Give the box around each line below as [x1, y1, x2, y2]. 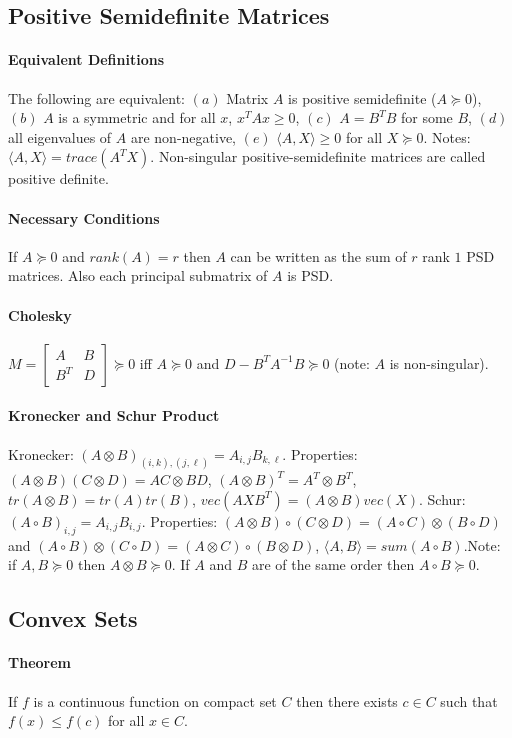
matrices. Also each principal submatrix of [8, 265, 268, 286]
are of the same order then [251, 554, 415, 575]
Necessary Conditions [8, 207, 160, 228]
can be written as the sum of [230, 245, 407, 266]
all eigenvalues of [8, 126, 112, 147]
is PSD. [287, 265, 334, 286]
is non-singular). [389, 352, 489, 373]
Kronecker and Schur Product [8, 405, 220, 426]
